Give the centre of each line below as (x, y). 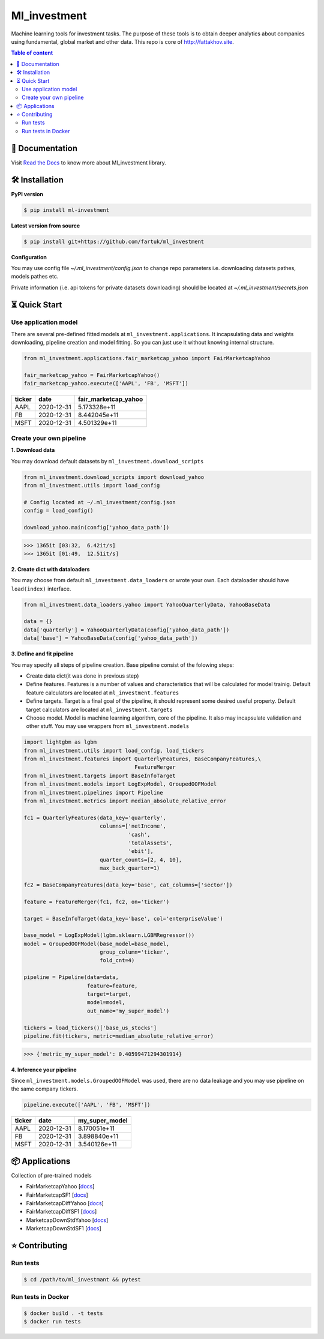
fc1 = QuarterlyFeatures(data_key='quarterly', (95, 817)
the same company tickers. (44, 1089)
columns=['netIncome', (133, 826)
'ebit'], (141, 851)
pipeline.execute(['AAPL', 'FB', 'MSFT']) (87, 1105)
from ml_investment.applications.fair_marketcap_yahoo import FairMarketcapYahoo (147, 358)
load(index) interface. (41, 589)
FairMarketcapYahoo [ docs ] (60, 1187)
